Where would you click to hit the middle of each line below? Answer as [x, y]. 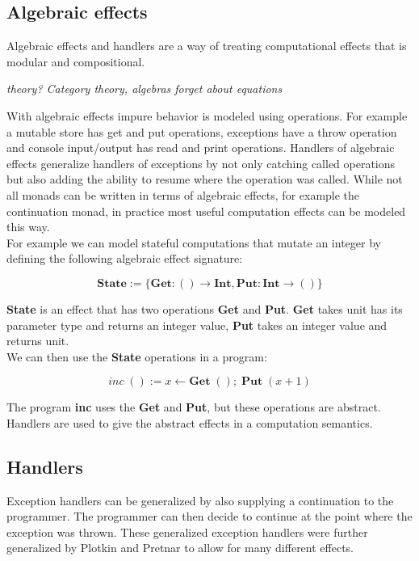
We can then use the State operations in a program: [137, 356]
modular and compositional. [76, 61]
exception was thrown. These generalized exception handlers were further [187, 531]
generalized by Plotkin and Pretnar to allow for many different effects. [180, 548]
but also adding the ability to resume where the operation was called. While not [205, 179]
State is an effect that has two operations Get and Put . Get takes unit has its [205, 308]
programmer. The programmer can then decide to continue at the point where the [209, 516]
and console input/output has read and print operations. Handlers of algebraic [201, 148]
